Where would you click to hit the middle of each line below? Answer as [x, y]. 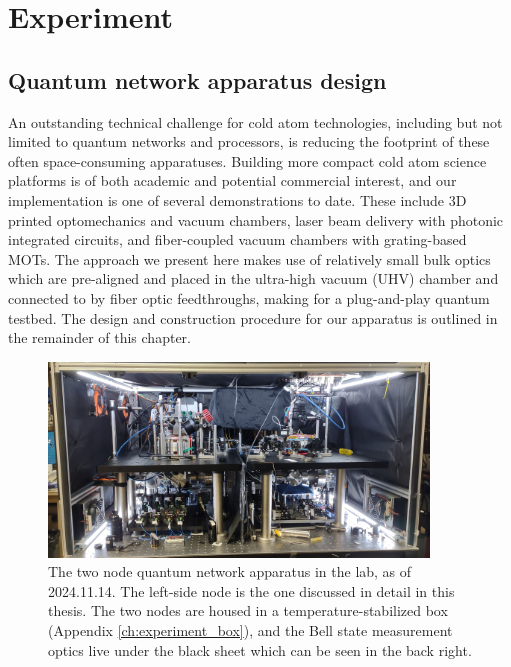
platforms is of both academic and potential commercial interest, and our [232, 180]
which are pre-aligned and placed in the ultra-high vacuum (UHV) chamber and [253, 278]
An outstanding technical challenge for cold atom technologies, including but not [255, 121]
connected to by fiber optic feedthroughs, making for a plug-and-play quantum [249, 297]
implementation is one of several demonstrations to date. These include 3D [237, 199]
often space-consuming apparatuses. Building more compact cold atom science [247, 160]
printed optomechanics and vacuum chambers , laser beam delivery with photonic [256, 219]
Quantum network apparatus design [197, 79]
